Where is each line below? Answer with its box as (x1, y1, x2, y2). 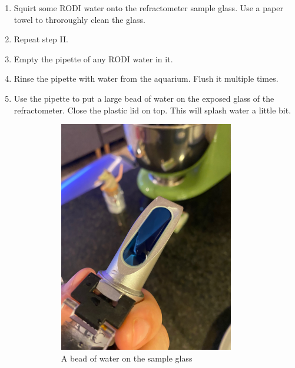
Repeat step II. (14, 33, 68, 45)
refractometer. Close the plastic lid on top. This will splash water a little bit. (14, 103, 291, 116)
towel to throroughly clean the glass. (14, 13, 145, 25)
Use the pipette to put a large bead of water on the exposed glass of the (14, 92, 274, 104)
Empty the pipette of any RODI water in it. (14, 52, 173, 65)
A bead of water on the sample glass (61, 352, 193, 364)
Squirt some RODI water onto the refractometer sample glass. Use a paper (14, 2, 283, 14)
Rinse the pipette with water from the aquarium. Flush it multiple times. (14, 72, 279, 85)
